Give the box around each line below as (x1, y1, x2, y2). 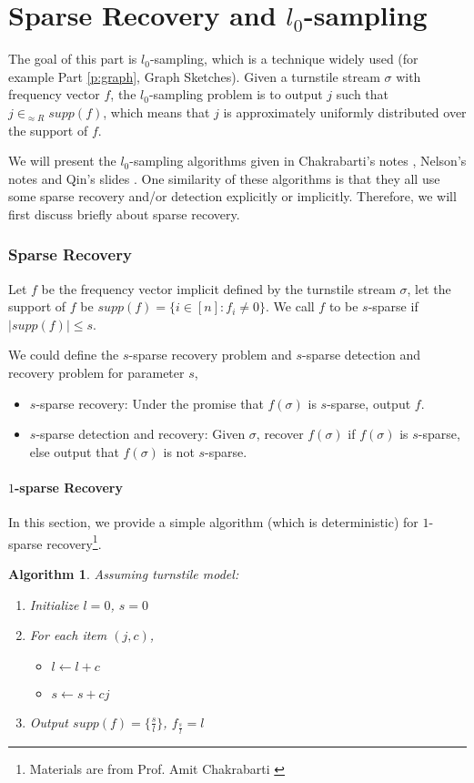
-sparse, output (327, 393, 411, 412)
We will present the (8, 151, 116, 170)
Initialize (29, 595, 79, 614)
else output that (29, 442, 119, 461)
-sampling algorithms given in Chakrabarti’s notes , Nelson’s (129, 151, 467, 170)
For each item (29, 625, 107, 645)
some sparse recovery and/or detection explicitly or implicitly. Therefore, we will (8, 187, 457, 206)
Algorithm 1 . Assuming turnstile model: (8, 564, 239, 584)
